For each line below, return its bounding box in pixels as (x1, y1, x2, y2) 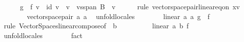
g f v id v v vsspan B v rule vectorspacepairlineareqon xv (20, 1, 240, 11)
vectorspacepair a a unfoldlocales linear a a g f (27, 11, 210, 21)
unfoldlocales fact (3, 30, 82, 40)
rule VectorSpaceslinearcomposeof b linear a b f (3, 21, 189, 31)
